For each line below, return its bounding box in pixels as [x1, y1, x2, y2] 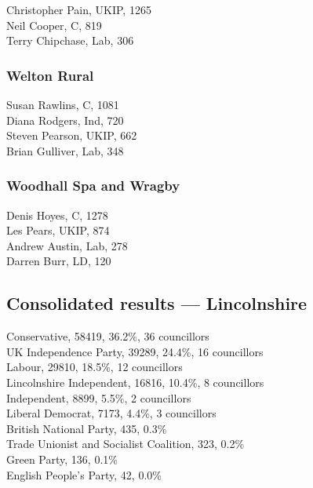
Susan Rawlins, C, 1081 [6, 97, 119, 112]
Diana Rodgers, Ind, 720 [6, 111, 124, 128]
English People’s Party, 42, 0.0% [6, 466, 162, 483]
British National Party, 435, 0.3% [6, 420, 167, 436]
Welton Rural [6, 65, 94, 85]
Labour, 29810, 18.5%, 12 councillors [6, 359, 183, 375]
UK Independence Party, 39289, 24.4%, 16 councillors [6, 343, 264, 359]
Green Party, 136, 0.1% [6, 450, 118, 467]
